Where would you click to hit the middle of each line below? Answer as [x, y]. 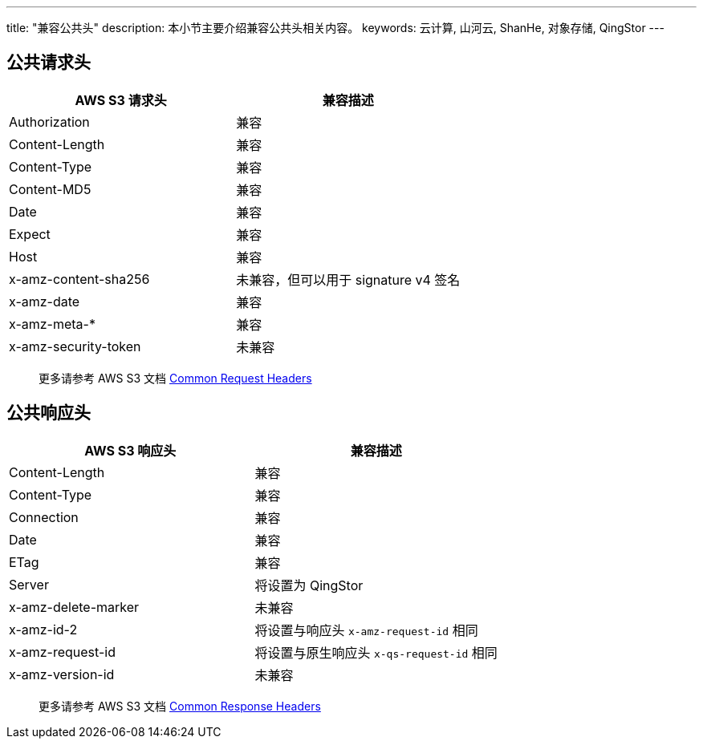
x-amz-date [45, 301]
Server [29, 584]
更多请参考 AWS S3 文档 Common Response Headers [180, 706]
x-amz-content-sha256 [79, 279]
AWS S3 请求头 [121, 100]
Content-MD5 [50, 189]
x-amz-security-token [75, 346]
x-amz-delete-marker [74, 607]
